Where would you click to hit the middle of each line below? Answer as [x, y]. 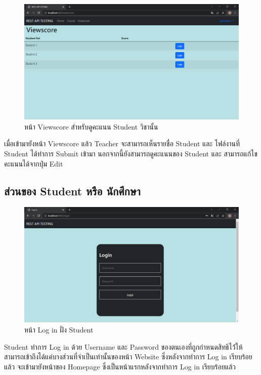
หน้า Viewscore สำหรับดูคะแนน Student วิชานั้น [91, 126]
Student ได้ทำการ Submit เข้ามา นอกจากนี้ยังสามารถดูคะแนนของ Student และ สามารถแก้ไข [131, 153]
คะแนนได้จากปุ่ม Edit [34, 163]
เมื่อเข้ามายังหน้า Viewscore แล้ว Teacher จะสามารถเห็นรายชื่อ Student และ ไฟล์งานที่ [122, 143]
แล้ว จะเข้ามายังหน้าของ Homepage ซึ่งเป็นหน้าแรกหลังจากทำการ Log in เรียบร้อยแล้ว [120, 366]
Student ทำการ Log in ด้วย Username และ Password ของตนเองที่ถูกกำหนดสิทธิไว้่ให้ [123, 346]
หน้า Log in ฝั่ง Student [59, 330]
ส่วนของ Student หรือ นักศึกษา [72, 191]
